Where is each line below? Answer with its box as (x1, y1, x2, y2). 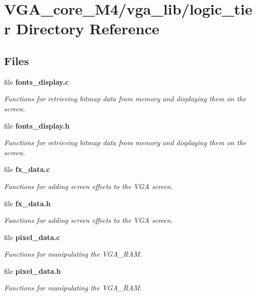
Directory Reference (16, 18, 160, 39)
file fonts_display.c (4, 76, 69, 87)
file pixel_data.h (4, 265, 61, 276)
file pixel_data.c (4, 231, 60, 242)
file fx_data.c (4, 164, 50, 174)
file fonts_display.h (4, 120, 70, 131)
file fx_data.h (4, 198, 51, 208)
